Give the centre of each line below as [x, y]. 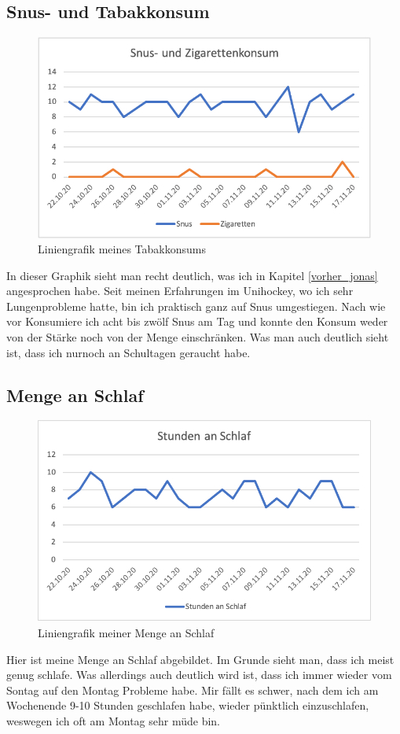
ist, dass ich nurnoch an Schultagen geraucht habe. [128, 352]
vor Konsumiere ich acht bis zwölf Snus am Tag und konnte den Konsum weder [197, 321]
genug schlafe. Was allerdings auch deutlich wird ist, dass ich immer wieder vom [199, 675]
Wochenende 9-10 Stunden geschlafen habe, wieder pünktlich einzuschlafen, [188, 705]
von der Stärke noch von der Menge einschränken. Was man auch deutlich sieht [198, 337]
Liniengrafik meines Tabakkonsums [122, 249]
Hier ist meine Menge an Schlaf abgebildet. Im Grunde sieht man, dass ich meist [200, 659]
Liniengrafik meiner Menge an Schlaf [126, 633]
